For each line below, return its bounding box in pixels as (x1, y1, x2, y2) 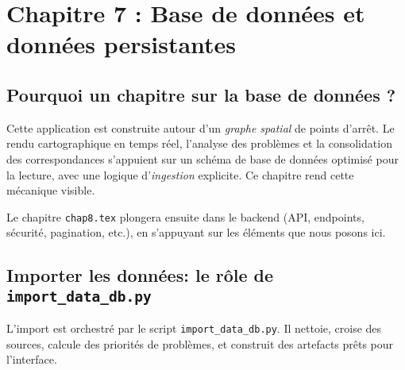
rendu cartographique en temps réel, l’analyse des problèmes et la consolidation (6, 135, 392, 152)
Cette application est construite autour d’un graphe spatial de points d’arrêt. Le (6, 119, 395, 136)
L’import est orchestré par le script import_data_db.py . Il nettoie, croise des (6, 320, 382, 337)
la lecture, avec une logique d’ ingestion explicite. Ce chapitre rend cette (6, 166, 354, 183)
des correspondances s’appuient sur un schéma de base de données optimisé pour (6, 150, 399, 167)
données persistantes (6, 28, 237, 60)
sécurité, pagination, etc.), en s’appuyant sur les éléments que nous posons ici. (6, 224, 386, 241)
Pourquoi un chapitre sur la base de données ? (6, 82, 396, 106)
